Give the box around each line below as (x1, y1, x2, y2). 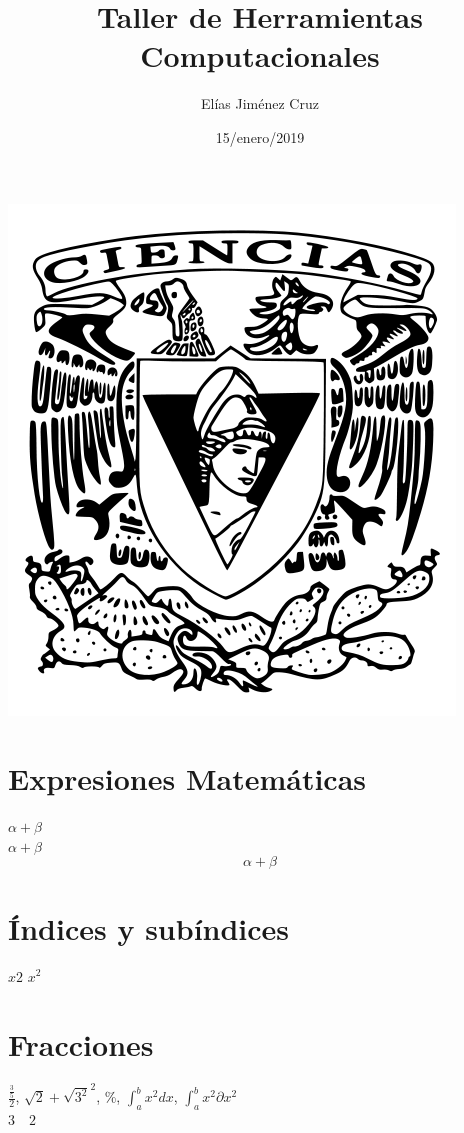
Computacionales (140, 35, 380, 76)
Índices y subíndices (8, 907, 290, 948)
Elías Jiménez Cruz (201, 93, 319, 114)
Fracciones (8, 1024, 154, 1065)
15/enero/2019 (215, 126, 305, 147)
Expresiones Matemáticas (8, 758, 367, 799)
